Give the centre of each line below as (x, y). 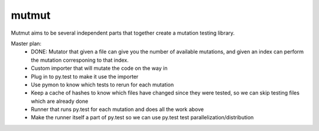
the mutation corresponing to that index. (80, 60)
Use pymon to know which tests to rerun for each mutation (102, 85)
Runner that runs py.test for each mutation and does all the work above (117, 109)
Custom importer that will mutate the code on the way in (99, 68)
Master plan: (26, 43)
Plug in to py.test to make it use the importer (85, 76)
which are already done (60, 101)
